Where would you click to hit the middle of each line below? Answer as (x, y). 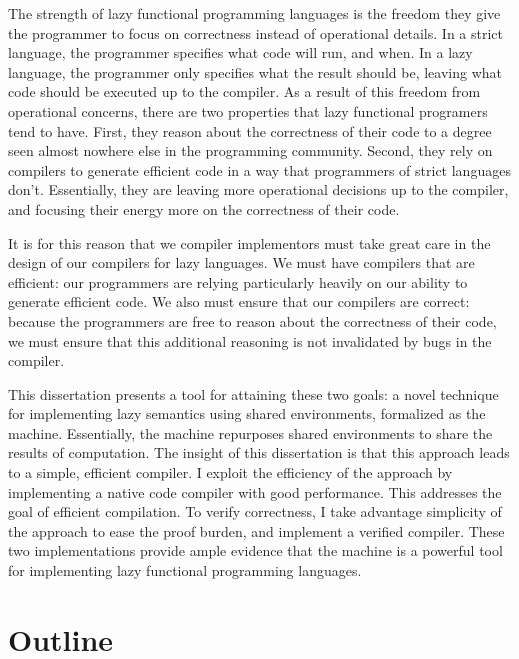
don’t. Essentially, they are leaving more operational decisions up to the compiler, (258, 189)
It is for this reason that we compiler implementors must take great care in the (249, 242)
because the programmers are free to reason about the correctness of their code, (252, 320)
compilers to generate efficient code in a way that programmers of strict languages (259, 169)
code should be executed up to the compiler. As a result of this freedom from (244, 91)
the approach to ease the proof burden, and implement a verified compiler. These (256, 530)
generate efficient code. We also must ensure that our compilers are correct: (239, 301)
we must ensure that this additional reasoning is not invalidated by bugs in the (250, 340)
